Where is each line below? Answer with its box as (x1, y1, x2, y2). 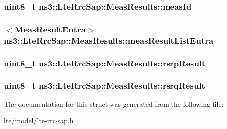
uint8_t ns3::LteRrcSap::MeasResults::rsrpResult (4, 57, 206, 69)
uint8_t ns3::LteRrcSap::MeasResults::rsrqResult (4, 79, 205, 92)
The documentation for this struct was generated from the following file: (4, 98, 224, 109)
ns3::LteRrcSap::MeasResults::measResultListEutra (4, 34, 214, 46)
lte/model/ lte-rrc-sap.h (4, 115, 74, 126)
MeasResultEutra (14, 23, 86, 35)
